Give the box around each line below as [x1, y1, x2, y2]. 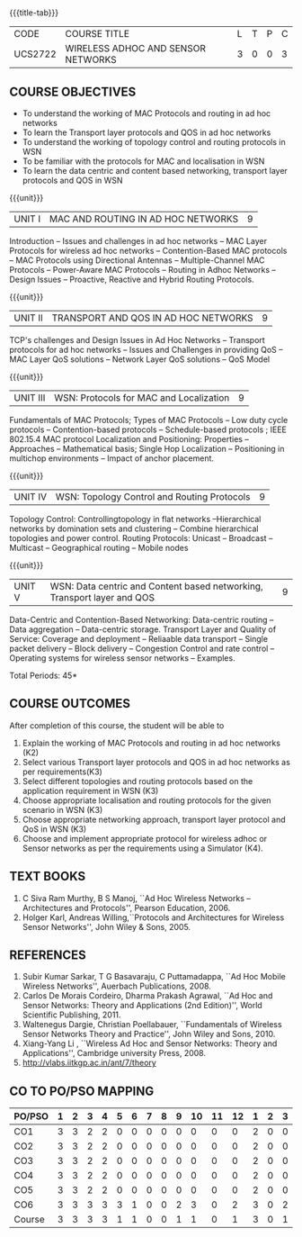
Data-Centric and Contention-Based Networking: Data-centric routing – [9, 615, 274, 625]
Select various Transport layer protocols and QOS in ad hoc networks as [22, 756, 290, 767]
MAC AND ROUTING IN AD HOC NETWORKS [49, 212, 239, 225]
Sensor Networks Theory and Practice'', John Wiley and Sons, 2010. [22, 1029, 276, 1040]
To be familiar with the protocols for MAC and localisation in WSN [22, 156, 265, 167]
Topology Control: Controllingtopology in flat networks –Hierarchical [9, 514, 262, 524]
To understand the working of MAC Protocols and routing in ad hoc [22, 108, 271, 119]
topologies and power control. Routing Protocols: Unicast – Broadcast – [9, 533, 273, 543]
